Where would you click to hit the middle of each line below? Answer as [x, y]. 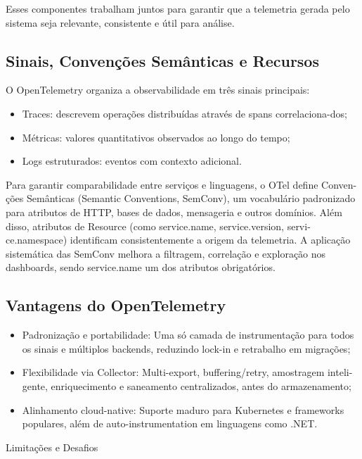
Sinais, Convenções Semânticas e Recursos [162, 60]
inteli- [340, 372]
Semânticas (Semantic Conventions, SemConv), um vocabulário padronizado [191, 198]
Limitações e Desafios [52, 447]
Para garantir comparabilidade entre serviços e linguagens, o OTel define [162, 184]
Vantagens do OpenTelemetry [116, 305]
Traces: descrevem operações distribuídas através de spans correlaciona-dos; [185, 113]
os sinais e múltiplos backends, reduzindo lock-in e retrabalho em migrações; [186, 348]
